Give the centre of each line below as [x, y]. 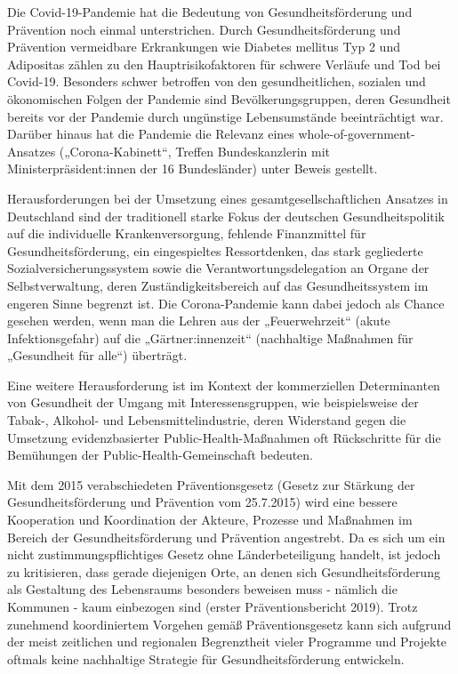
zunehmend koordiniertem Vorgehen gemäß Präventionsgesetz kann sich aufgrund [229, 624]
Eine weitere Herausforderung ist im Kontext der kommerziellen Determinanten [224, 385]
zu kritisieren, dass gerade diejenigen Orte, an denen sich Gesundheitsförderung [224, 571]
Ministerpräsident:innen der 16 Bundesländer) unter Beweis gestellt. [193, 168]
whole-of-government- [357, 134]
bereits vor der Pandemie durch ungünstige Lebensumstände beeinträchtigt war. [225, 116]
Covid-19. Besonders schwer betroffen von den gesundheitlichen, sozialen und [217, 81]
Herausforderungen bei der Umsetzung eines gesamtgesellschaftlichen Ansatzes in [228, 198]
